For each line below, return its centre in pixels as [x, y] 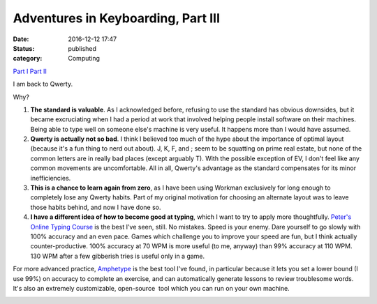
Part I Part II [30, 71]
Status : [24, 48]
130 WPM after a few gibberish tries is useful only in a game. [118, 256]
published [82, 48]
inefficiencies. [51, 178]
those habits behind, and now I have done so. [96, 207]
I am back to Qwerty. [43, 84]
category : [28, 59]
